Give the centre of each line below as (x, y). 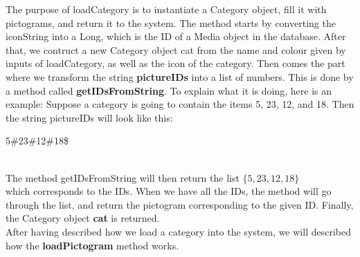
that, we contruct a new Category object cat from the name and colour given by (176, 49)
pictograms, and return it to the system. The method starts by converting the (171, 22)
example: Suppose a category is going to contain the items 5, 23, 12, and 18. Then (180, 104)
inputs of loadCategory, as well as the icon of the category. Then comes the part (175, 63)
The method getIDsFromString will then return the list (123, 177)
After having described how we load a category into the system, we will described (178, 231)
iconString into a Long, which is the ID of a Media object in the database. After (176, 36)
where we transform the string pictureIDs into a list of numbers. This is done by (180, 76)
